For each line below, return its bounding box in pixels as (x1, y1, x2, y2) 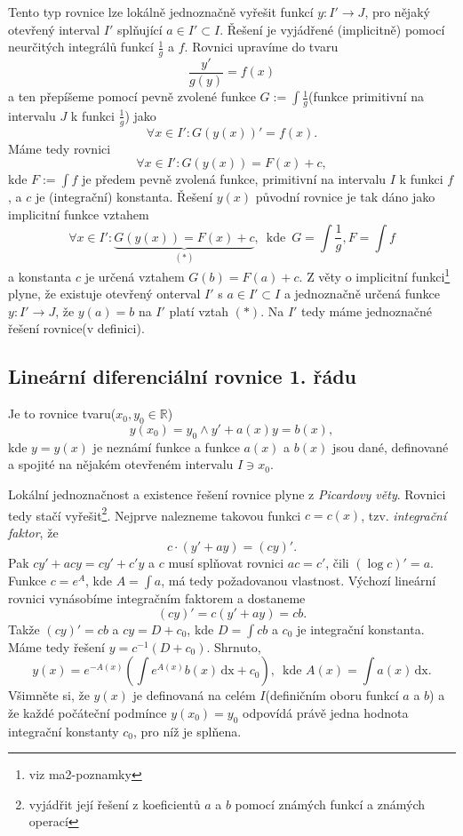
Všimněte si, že (8, 686, 90, 705)
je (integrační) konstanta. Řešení (35, 187, 213, 206)
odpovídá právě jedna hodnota (243, 703, 409, 721)
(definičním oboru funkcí (265, 686, 399, 705)
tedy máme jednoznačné (301, 301, 433, 320)
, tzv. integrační (361, 506, 447, 524)
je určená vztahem (84, 267, 185, 285)
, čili (325, 553, 349, 572)
